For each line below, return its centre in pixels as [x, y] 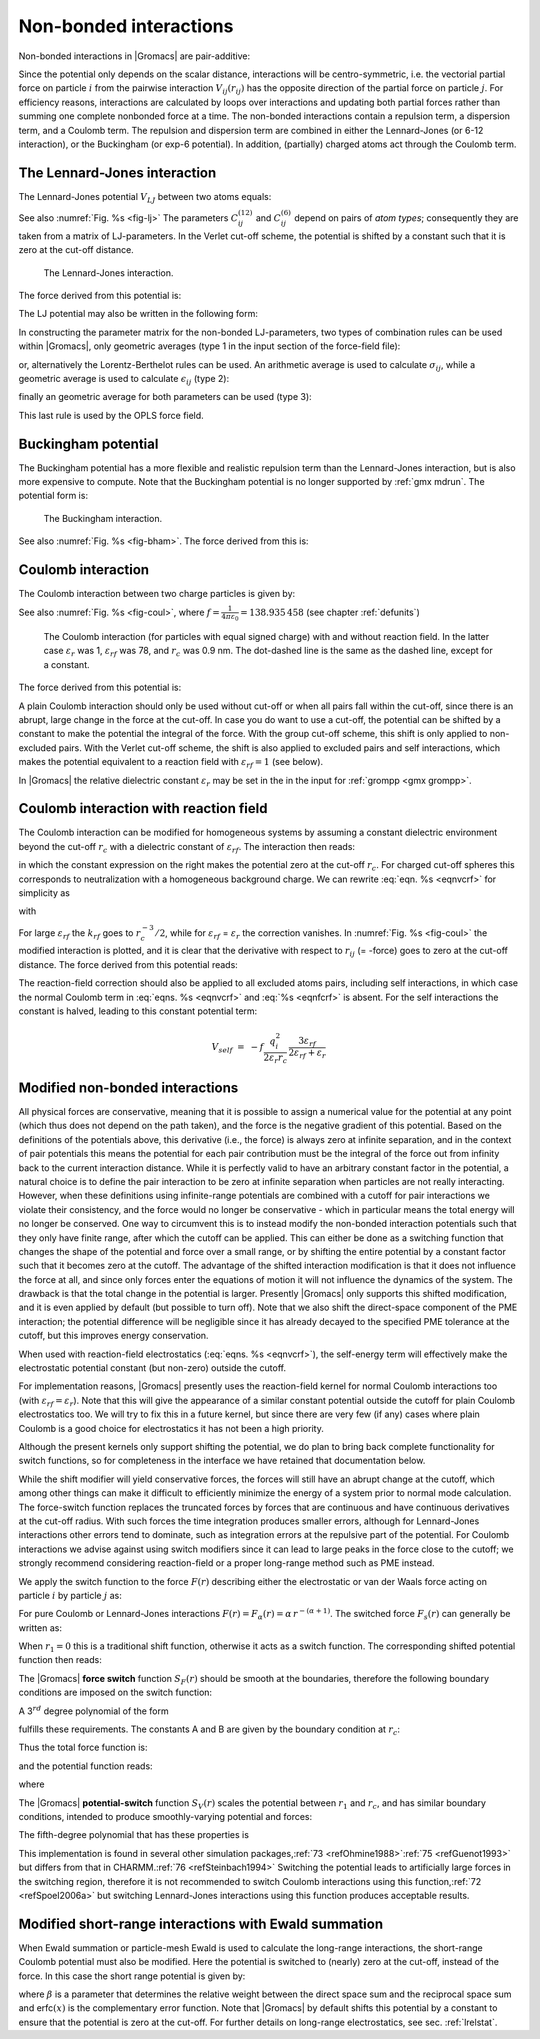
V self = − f [237, 1048]
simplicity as [44, 893]
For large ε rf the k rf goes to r [79, 933]
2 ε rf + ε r [307, 1053]
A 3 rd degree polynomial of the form [93, 1710]
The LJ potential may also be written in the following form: [138, 314]
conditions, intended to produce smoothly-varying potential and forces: [165, 1816]
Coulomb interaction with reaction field [143, 808]
